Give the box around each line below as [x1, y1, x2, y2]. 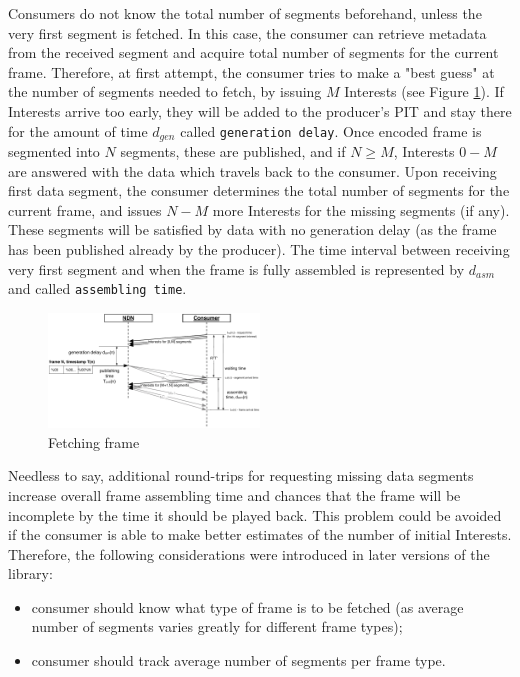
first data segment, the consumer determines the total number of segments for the [8, 180, 510, 201]
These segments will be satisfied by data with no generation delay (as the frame [8, 219, 497, 240]
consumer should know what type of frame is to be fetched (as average [31, 596, 464, 617]
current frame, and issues [8, 199, 162, 220]
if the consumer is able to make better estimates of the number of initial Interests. [8, 524, 512, 545]
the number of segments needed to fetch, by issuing [8, 81, 322, 102]
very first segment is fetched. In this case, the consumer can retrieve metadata [8, 22, 487, 43]
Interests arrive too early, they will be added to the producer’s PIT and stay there [8, 100, 512, 121]
